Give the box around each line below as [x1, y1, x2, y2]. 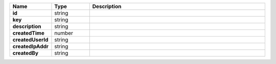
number [54, 29, 74, 37]
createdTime [12, 29, 44, 37]
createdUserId [12, 36, 49, 43]
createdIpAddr [12, 43, 49, 50]
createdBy [12, 50, 38, 56]
